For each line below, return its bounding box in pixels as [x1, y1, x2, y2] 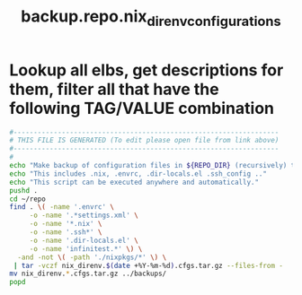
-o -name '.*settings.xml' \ [29, 211, 139, 221]
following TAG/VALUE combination [9, 98, 274, 118]
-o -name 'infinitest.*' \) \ [29, 244, 143, 253]
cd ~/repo [9, 195, 47, 204]
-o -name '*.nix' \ [29, 220, 102, 229]
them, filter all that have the [9, 79, 219, 100]
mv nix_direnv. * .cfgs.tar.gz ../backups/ [9, 269, 167, 279]
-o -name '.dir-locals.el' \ [29, 236, 139, 245]
